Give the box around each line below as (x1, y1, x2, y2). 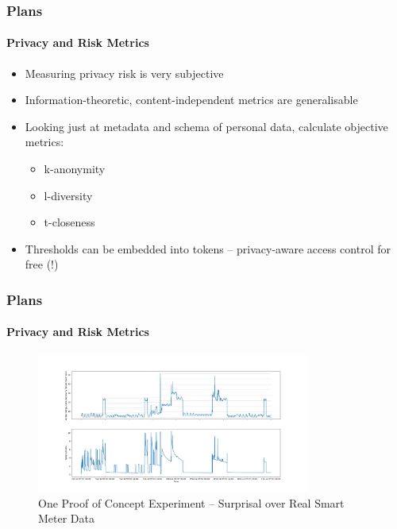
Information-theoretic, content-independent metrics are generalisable (25, 91, 358, 108)
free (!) (25, 256, 59, 272)
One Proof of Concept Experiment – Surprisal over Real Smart (38, 494, 345, 511)
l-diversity (44, 187, 93, 203)
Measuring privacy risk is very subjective (25, 64, 224, 81)
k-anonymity (44, 160, 106, 177)
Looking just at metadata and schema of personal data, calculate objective (25, 118, 388, 134)
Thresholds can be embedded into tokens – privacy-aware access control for (25, 240, 391, 257)
